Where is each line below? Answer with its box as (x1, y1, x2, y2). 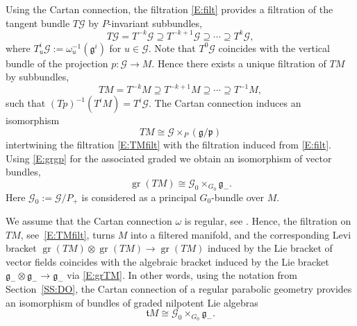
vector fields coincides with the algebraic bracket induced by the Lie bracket (6, 254, 329, 268)
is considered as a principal (81, 189, 197, 204)
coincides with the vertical (218, 40, 330, 55)
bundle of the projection (6, 55, 108, 70)
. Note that (148, 40, 196, 55)
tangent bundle (6, 15, 70, 30)
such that (6, 96, 46, 110)
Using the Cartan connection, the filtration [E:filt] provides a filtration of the (6, 2, 333, 16)
